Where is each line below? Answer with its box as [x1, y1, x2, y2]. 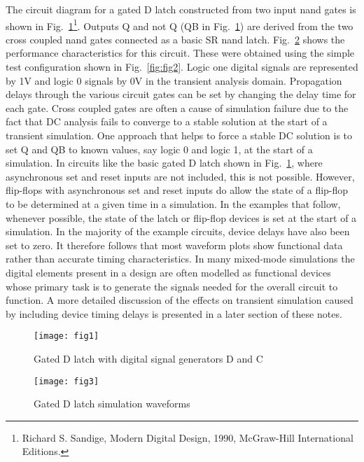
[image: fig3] [34, 376, 99, 386]
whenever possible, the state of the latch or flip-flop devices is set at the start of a [6, 210, 357, 225]
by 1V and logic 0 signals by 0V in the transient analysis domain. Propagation [6, 73, 342, 87]
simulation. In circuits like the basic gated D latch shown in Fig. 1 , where [6, 155, 323, 170]
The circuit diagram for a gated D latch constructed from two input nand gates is [6, 2, 356, 16]
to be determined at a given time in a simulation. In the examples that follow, [6, 196, 341, 211]
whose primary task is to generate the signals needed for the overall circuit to [6, 279, 338, 293]
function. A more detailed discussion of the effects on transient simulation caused [6, 293, 353, 307]
